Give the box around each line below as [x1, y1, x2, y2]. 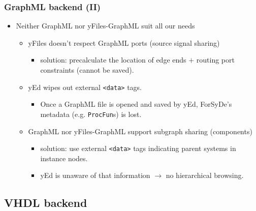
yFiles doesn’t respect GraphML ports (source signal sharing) [28, 37, 220, 48]
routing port [196, 54, 235, 65]
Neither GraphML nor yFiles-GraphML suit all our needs [16, 20, 195, 31]
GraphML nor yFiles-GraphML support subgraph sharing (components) [28, 126, 252, 136]
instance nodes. [40, 153, 88, 163]
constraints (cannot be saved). [40, 65, 134, 75]
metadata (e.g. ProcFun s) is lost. [40, 108, 142, 119]
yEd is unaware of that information [40, 170, 150, 180]
